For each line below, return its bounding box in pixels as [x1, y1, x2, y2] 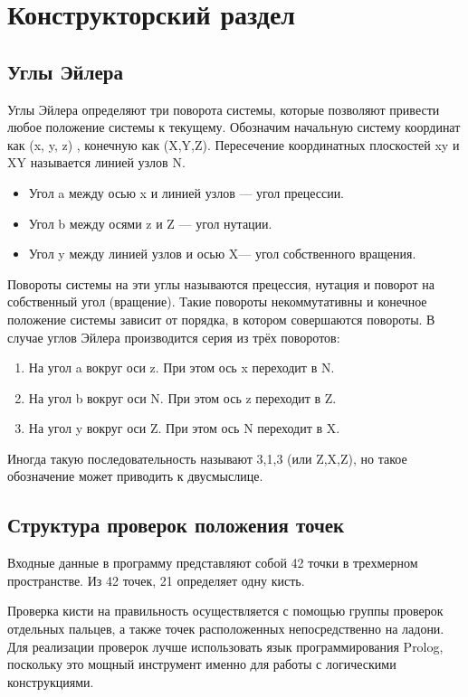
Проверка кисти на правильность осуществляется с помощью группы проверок [7, 601, 444, 620]
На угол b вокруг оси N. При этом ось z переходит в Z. [28, 388, 337, 407]
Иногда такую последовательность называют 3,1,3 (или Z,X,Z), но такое [7, 448, 407, 467]
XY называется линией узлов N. [7, 153, 186, 172]
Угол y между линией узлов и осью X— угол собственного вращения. [28, 244, 416, 263]
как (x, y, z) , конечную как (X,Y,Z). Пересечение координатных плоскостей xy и [7, 135, 460, 154]
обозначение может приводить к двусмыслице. [7, 466, 263, 485]
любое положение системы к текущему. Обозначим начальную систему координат [7, 118, 461, 137]
